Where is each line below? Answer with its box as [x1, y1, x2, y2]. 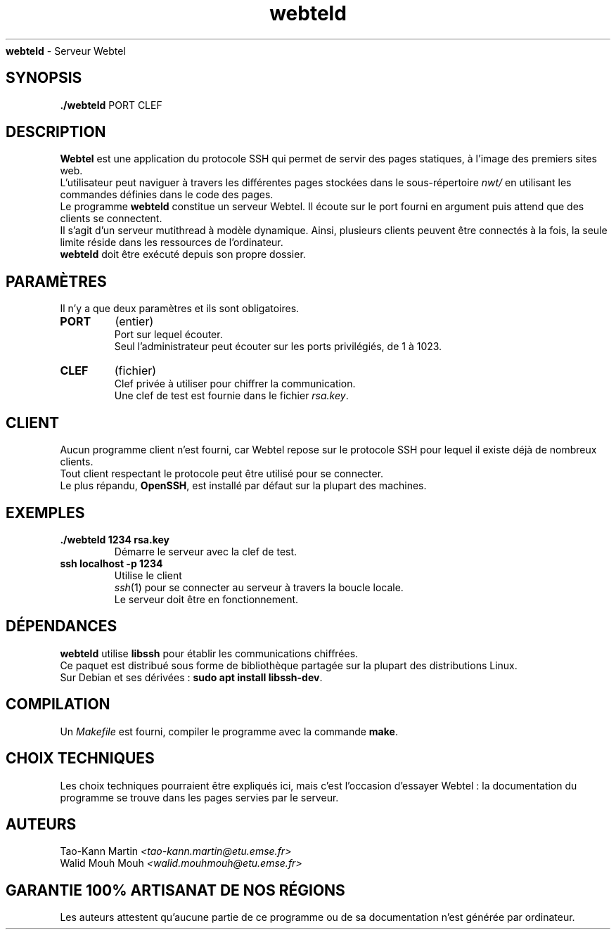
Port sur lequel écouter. [114, 328, 223, 341]
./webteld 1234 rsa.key [60, 533, 169, 546]
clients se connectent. [60, 212, 162, 225]
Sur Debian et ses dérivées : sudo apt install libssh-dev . [60, 671, 323, 683]
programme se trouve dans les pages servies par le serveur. [60, 791, 339, 804]
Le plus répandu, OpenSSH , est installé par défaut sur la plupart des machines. [60, 479, 427, 492]
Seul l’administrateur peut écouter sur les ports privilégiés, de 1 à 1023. [114, 340, 442, 353]
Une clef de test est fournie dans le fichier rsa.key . [114, 389, 349, 402]
